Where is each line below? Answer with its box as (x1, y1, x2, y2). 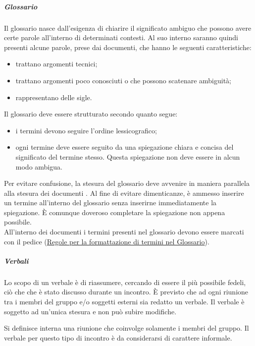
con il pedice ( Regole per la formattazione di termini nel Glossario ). (4, 236, 209, 246)
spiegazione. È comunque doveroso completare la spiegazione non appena (4, 207, 225, 217)
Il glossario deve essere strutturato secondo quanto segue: (4, 109, 178, 119)
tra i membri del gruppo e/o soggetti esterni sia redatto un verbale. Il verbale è (4, 296, 245, 306)
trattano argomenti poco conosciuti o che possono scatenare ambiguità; (15, 75, 231, 85)
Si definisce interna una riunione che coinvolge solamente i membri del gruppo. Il (4, 323, 249, 333)
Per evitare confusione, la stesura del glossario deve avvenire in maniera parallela (4, 178, 250, 188)
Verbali (4, 255, 29, 266)
